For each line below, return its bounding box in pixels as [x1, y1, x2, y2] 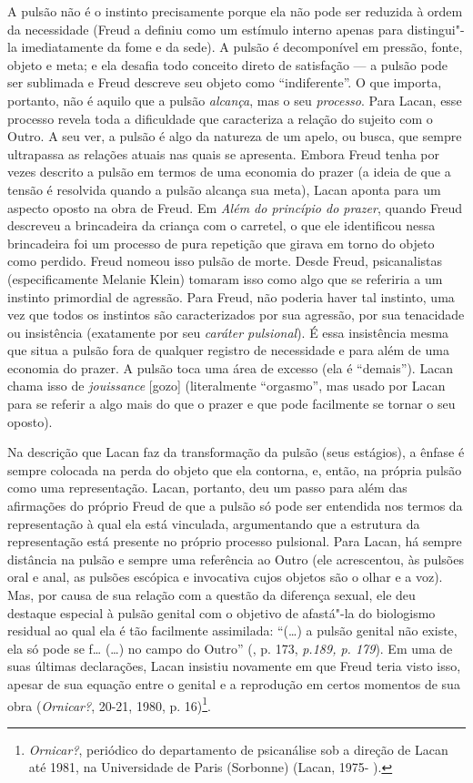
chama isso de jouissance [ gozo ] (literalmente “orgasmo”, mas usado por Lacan [7, 376, 446, 395]
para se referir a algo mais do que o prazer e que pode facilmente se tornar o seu [7, 394, 456, 413]
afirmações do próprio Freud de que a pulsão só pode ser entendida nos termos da [7, 496, 463, 515]
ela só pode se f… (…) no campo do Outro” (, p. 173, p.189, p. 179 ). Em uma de [7, 638, 453, 657]
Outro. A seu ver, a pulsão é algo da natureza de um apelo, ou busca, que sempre [7, 127, 462, 146]
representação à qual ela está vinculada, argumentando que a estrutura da [7, 514, 420, 533]
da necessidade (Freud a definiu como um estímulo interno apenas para [7, 19, 404, 38]
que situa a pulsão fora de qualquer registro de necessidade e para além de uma [7, 341, 449, 360]
